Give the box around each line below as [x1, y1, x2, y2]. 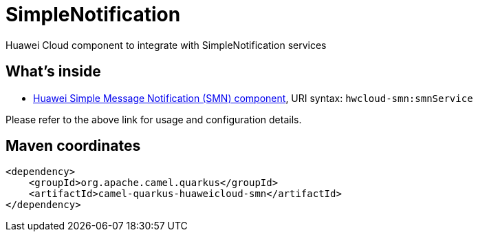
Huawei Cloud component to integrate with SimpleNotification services [6, 39, 327, 51]
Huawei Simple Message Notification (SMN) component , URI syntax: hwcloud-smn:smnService [33, 92, 473, 104]
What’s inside [6, 63, 101, 81]
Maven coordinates [6, 137, 141, 155]
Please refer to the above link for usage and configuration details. [6, 113, 302, 125]
